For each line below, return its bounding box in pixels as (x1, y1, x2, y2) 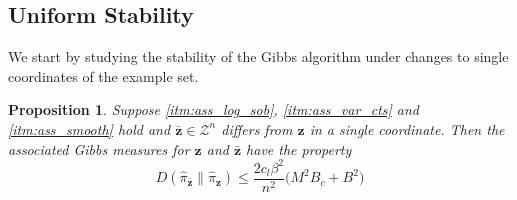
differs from (221, 118, 293, 139)
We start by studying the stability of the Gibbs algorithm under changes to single (8, 46, 509, 67)
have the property (246, 138, 352, 159)
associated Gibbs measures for (8, 138, 190, 159)
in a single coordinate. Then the (309, 118, 505, 139)
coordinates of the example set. (8, 65, 199, 86)
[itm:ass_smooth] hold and (8, 118, 171, 139)
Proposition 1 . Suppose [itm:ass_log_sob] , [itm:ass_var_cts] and (8, 99, 420, 120)
